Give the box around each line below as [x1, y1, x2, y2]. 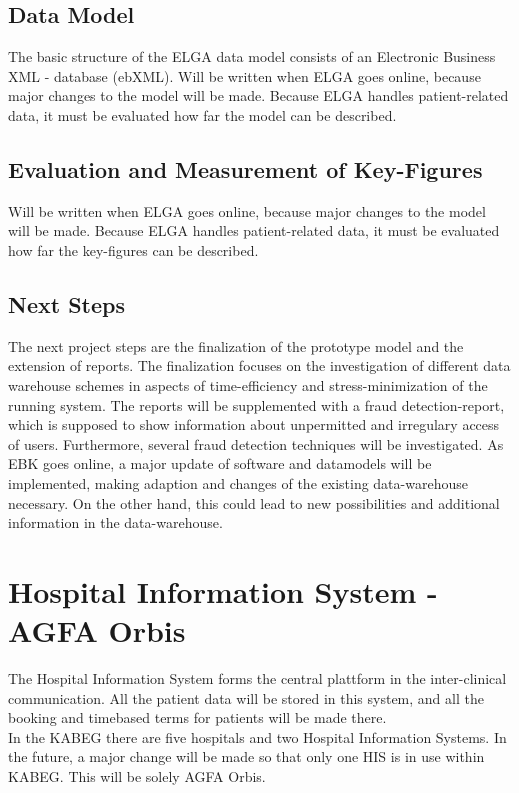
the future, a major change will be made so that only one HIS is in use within [8, 746, 485, 767]
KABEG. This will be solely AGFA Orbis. [8, 765, 266, 786]
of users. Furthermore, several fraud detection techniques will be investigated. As [8, 433, 504, 454]
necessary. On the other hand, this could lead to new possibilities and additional [8, 492, 500, 513]
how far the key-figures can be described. [8, 239, 259, 260]
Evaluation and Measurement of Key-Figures [8, 153, 483, 184]
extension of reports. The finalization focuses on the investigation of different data [8, 355, 511, 376]
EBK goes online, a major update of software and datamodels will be [8, 453, 432, 474]
